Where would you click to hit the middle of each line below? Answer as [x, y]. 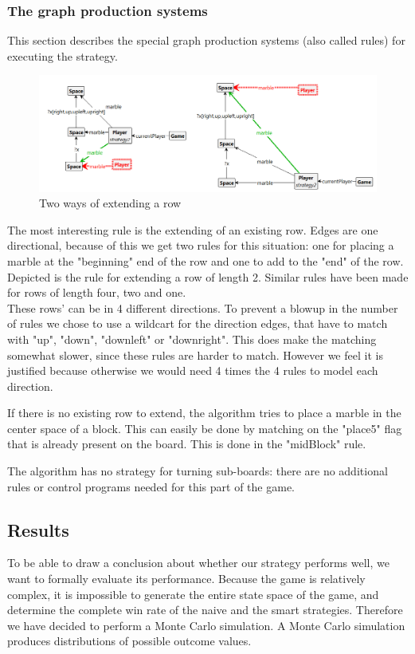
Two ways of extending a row [110, 203]
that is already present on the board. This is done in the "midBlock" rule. [187, 444]
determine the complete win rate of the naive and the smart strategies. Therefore [205, 610]
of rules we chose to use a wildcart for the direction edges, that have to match [198, 323]
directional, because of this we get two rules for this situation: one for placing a [201, 245]
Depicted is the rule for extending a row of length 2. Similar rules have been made [208, 276]
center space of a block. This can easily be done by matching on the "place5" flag [205, 428]
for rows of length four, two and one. [97, 292]
